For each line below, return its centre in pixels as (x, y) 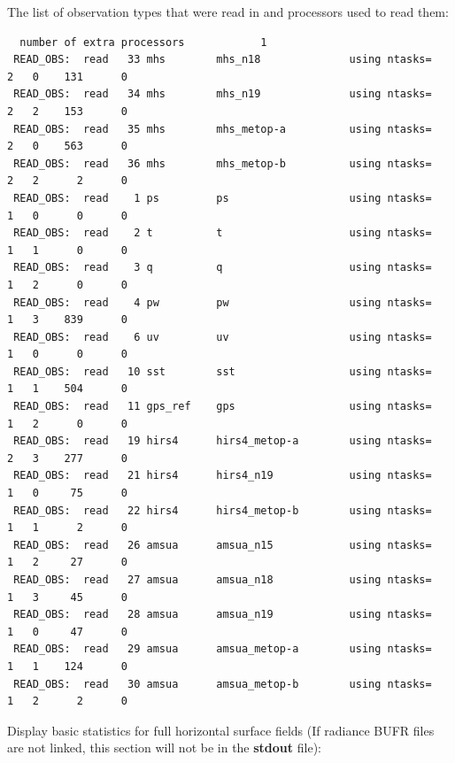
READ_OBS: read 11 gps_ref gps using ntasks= (223, 407)
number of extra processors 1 (143, 42)
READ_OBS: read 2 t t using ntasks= (223, 233)
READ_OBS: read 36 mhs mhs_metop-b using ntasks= (223, 163)
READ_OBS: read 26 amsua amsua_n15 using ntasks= (223, 545)
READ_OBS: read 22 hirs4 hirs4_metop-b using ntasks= (223, 510)
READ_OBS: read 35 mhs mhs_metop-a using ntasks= (223, 129)
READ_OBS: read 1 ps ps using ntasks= (223, 198)
